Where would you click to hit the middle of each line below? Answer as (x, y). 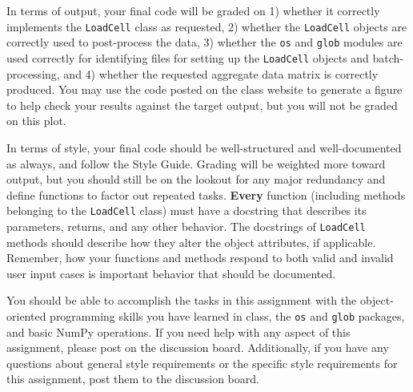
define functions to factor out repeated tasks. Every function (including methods (206, 194)
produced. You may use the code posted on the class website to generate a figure (204, 89)
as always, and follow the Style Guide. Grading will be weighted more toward (196, 163)
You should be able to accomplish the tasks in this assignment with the (182, 300)
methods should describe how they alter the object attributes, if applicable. (191, 242)
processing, (33, 73)
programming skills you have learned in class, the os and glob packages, (227, 316)
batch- (388, 57)
